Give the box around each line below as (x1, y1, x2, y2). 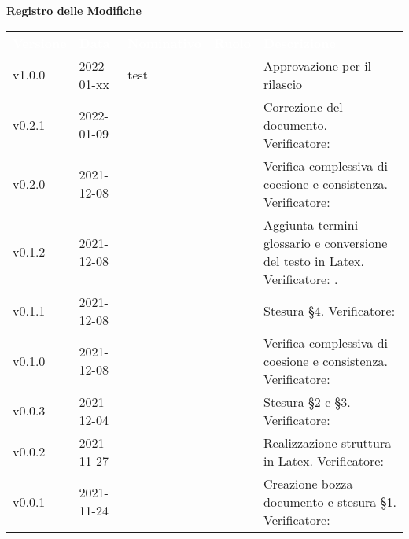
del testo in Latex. (263, 251, 364, 270)
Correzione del (263, 97, 343, 116)
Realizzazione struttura (263, 433, 392, 452)
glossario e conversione (263, 233, 388, 252)
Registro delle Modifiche (6, 2, 142, 18)
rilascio (263, 74, 303, 93)
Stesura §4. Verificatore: (263, 301, 396, 320)
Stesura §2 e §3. (263, 392, 351, 411)
